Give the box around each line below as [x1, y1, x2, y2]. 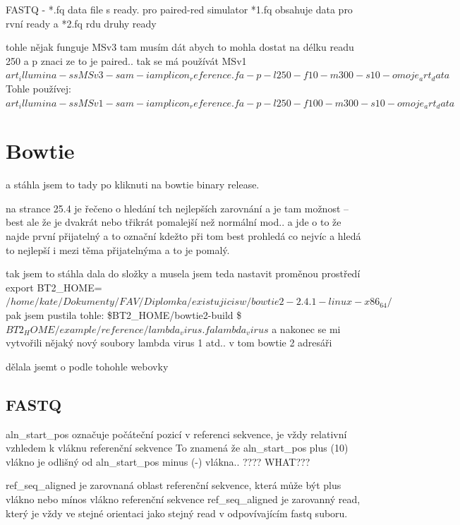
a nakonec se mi [272, 321, 341, 336]
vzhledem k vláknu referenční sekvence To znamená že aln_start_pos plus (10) [6, 440, 349, 455]
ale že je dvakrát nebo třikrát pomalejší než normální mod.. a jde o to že [27, 215, 341, 229]
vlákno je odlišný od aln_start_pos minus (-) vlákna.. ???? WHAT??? [6, 454, 310, 469]
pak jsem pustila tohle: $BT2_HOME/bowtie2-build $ [6, 308, 242, 322]
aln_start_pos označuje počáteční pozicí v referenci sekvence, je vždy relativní [6, 426, 347, 441]
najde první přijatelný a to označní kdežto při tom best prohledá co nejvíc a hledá [6, 229, 361, 243]
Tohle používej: [6, 80, 71, 95]
